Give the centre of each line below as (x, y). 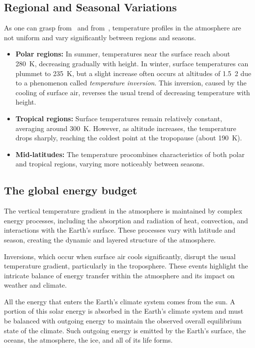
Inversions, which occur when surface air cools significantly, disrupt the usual (120, 256)
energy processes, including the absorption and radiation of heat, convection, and (126, 220)
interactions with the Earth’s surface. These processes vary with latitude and (120, 230)
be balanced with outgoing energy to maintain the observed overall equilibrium (123, 321)
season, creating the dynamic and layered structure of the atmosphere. (110, 239)
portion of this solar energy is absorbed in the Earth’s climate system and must (124, 311)
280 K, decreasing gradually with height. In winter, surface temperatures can (132, 63)
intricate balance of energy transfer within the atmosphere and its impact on (119, 275)
